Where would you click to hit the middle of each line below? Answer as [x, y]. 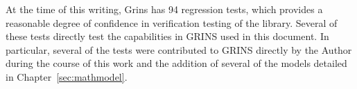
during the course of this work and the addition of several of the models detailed [176, 63]
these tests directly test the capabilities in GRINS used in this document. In [167, 36]
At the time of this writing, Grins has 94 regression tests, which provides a [164, 9]
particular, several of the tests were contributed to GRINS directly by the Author [179, 49]
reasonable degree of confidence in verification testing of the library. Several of [172, 22]
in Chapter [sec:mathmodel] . [67, 76]
